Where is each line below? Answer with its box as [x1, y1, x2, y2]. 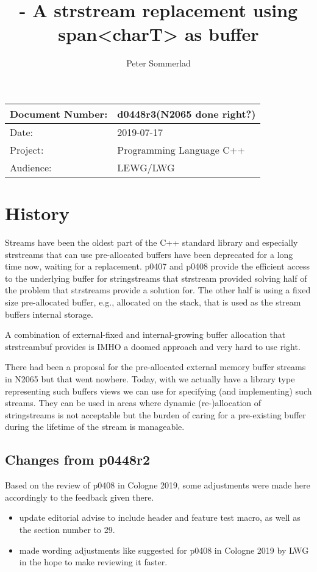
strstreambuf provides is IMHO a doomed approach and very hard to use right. [5, 340, 301, 352]
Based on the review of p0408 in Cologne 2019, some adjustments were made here [5, 479, 310, 492]
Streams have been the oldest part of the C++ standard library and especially [5, 236, 298, 249]
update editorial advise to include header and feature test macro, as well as [19, 511, 301, 524]
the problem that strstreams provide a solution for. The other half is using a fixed [5, 284, 311, 296]
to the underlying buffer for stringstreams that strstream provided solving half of [5, 271, 307, 284]
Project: [10, 142, 44, 157]
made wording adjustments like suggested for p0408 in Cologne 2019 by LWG [19, 543, 309, 556]
